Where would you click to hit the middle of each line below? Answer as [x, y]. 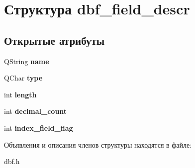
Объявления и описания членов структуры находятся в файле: [98, 144]
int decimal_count [36, 111]
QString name [27, 61]
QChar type [23, 78]
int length [20, 94]
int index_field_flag [39, 127]
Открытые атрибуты [54, 40]
